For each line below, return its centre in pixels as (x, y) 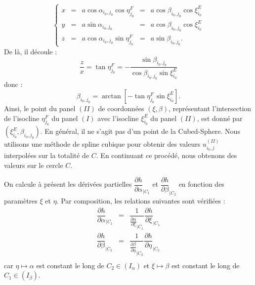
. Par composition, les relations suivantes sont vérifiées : (141, 201)
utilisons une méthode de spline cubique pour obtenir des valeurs (102, 144)
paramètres (21, 201)
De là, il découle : (31, 51)
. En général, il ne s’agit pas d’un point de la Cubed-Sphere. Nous (140, 131)
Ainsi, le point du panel (40, 108)
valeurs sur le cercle (34, 165)
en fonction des (201, 184)
